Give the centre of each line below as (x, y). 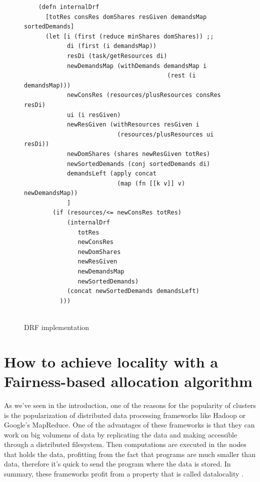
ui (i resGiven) (94, 115)
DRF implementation (57, 327)
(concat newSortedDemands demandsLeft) (133, 291)
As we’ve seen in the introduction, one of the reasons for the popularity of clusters (130, 405)
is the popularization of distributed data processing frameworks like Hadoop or (125, 415)
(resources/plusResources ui (165, 134)
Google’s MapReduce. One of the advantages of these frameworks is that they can (129, 425)
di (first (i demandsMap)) (111, 46)
